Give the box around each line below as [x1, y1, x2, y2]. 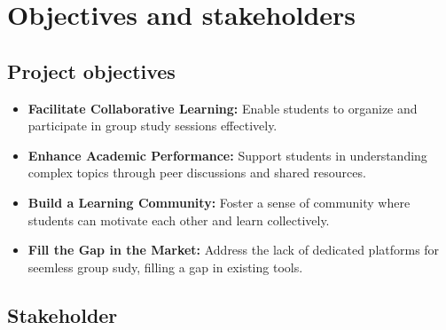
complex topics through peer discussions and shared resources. [27, 163, 366, 182]
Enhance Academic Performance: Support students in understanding [27, 145, 427, 164]
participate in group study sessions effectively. [27, 116, 278, 135]
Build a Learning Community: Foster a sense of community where [27, 192, 411, 211]
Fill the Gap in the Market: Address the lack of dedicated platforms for [27, 240, 440, 259]
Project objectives [7, 57, 176, 84]
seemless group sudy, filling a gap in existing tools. [27, 257, 303, 276]
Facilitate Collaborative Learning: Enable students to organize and [27, 98, 418, 117]
